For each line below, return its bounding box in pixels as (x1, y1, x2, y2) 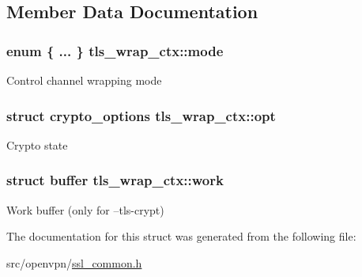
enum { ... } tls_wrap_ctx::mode (6, 40, 224, 60)
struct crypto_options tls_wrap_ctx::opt (6, 105, 276, 125)
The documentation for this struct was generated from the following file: (6, 228, 356, 245)
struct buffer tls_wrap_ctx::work (6, 170, 224, 190)
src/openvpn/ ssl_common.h (6, 254, 142, 271)
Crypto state (6, 136, 68, 153)
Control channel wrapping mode (6, 72, 162, 88)
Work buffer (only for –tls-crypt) (6, 201, 164, 218)
